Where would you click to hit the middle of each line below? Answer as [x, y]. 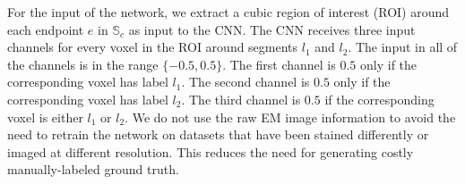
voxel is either [45, 117]
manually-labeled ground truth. [93, 169]
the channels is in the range [83, 64]
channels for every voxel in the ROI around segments [153, 47]
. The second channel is [245, 82]
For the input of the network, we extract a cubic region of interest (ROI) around [228, 12]
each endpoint [46, 29]
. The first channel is [279, 64]
